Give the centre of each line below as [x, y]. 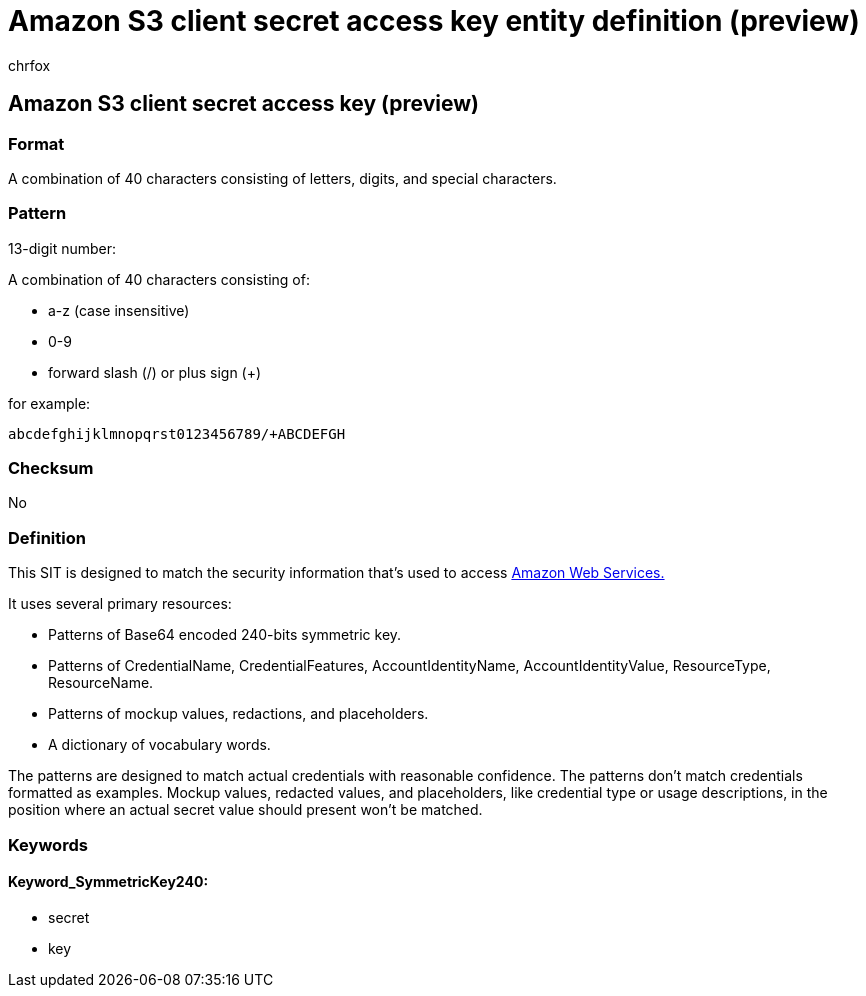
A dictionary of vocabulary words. [159, 745]
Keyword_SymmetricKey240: [108, 882]
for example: [49, 403]
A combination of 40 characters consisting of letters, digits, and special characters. [282, 178]
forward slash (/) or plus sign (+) [155, 372]
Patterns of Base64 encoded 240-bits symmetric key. [225, 635]
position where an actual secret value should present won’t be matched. [245, 810]
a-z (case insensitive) [119, 310]
